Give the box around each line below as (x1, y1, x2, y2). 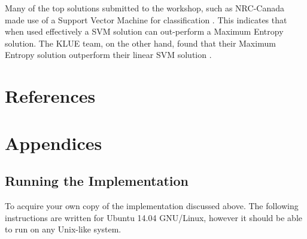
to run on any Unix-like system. (5, 223, 121, 235)
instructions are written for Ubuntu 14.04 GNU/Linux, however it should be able (5, 211, 302, 223)
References (5, 84, 96, 108)
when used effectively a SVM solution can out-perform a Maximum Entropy (5, 25, 284, 38)
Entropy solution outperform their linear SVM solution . (5, 48, 212, 61)
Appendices (5, 130, 102, 155)
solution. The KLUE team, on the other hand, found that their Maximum (5, 36, 276, 49)
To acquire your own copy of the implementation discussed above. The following (5, 199, 299, 212)
